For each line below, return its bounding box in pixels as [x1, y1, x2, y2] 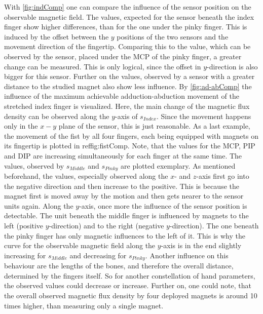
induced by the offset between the [4, 31, 109, 42]
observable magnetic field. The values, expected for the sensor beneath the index [4, 11, 254, 22]
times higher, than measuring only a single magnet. [4, 300, 164, 310]
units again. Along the [4, 200, 73, 211]
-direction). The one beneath [169, 220, 259, 230]
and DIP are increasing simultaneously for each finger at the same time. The [4, 150, 242, 161]
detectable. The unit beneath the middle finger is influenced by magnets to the [4, 210, 249, 221]
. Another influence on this [145, 250, 229, 260]
